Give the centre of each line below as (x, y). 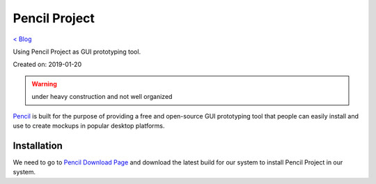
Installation (38, 145)
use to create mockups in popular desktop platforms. (89, 125)
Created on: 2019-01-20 (47, 64)
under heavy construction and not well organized (102, 97)
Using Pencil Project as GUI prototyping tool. (77, 52)
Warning (44, 84)
